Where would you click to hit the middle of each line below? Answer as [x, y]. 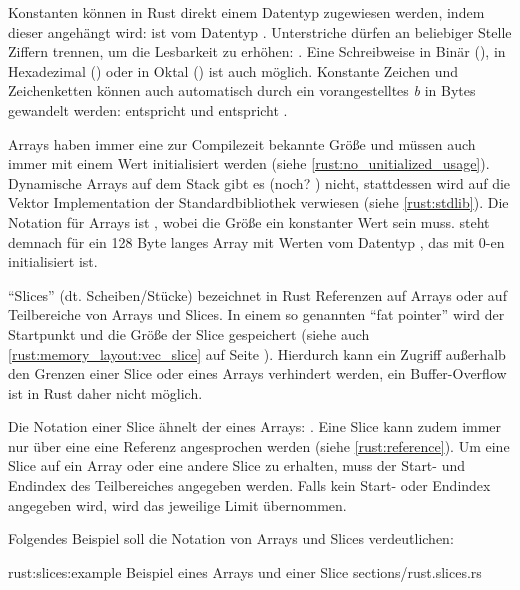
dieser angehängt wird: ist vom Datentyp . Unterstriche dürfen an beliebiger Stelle [260, 31]
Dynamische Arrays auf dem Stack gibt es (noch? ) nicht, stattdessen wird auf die [259, 182]
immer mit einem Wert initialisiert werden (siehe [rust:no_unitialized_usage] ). [249, 163]
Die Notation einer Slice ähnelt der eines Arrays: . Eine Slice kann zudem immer [255, 426]
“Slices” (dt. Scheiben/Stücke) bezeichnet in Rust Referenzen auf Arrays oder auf [257, 294]
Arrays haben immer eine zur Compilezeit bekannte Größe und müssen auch [242, 143]
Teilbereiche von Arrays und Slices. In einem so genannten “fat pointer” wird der [256, 314]
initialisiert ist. [53, 261]
